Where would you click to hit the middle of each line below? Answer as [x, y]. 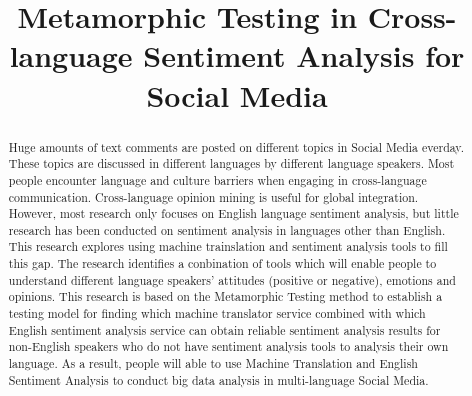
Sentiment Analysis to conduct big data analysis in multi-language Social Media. [218, 379]
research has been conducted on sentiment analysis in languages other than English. [227, 229]
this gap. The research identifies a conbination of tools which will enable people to [222, 263]
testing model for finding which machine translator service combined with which [217, 313]
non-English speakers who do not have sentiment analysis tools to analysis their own [228, 346]
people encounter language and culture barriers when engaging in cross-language [217, 179]
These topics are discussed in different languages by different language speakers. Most [231, 163]
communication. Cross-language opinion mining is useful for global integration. [213, 196]
